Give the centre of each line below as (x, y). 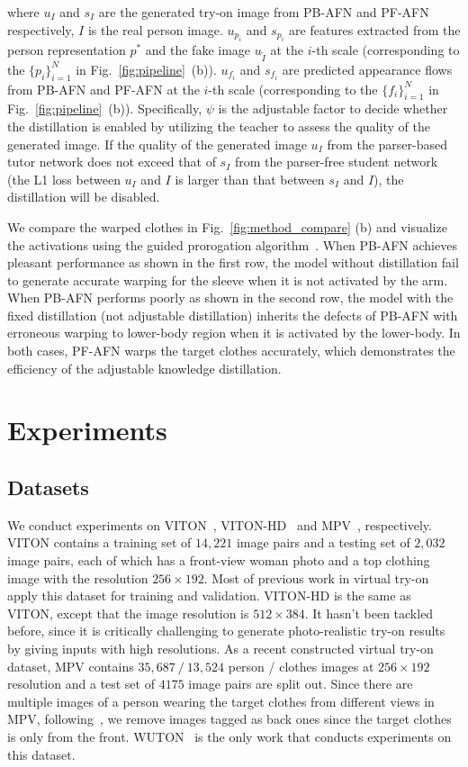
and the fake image (198, 50)
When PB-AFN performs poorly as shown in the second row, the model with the (230, 298)
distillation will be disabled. (84, 197)
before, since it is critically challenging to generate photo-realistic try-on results (226, 631)
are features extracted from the (375, 29)
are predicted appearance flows (367, 69)
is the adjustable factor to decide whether (333, 108)
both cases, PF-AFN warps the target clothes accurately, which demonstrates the (231, 351)
